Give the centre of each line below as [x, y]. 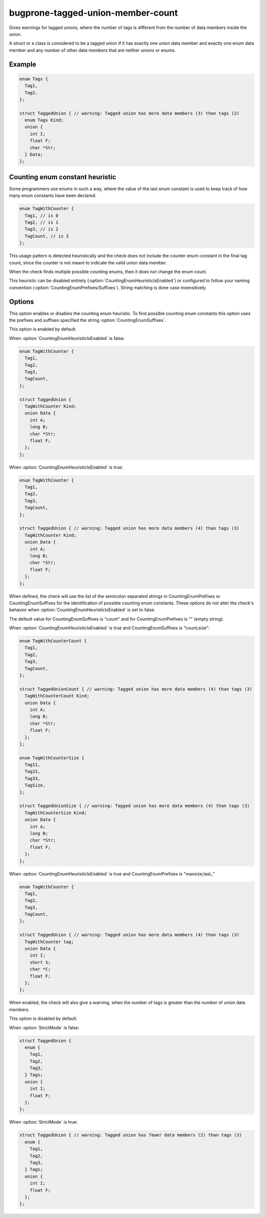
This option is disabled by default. [43, 1019]
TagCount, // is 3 [47, 236]
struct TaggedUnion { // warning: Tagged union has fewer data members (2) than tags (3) [131, 1135]
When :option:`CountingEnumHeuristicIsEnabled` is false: [67, 338]
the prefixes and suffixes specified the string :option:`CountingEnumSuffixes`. [88, 320]
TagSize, [35, 785]
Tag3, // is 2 [42, 229]
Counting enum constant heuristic [63, 177]
